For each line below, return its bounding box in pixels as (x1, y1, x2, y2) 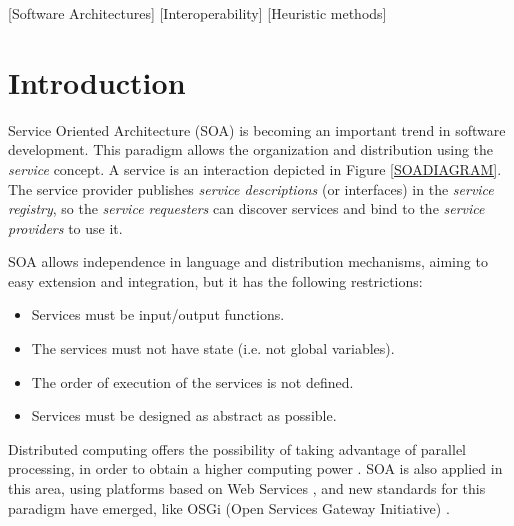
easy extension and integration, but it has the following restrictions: (8, 270, 423, 291)
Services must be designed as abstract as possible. (31, 405, 337, 426)
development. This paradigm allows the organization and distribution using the (8, 139, 494, 160)
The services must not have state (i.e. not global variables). (31, 338, 395, 359)
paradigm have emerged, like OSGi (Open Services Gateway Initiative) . (8, 497, 450, 518)
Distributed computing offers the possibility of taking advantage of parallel (8, 438, 466, 459)
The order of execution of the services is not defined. (31, 371, 354, 392)
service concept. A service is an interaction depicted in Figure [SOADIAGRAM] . (8, 158, 502, 179)
